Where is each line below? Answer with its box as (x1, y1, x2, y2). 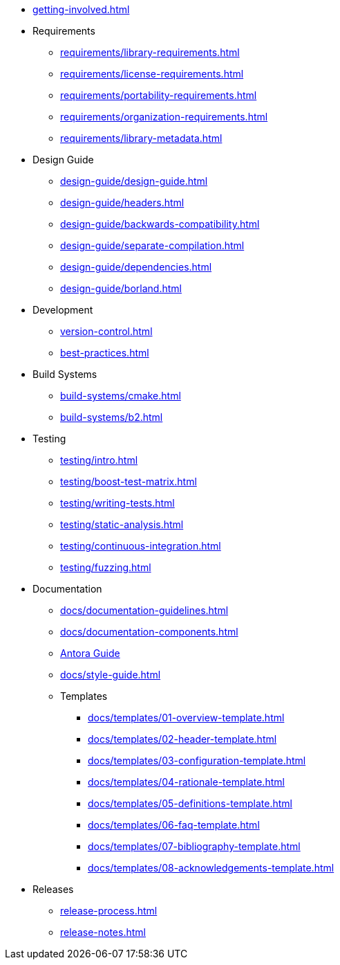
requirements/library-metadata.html (60, 132, 223, 144)
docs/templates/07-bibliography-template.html (88, 840, 301, 852)
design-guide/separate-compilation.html (60, 240, 245, 251)
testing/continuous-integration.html (60, 540, 221, 552)
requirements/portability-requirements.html (60, 89, 257, 101)
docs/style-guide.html (60, 669, 161, 680)
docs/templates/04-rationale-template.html (88, 776, 285, 788)
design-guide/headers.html (60, 197, 185, 208)
